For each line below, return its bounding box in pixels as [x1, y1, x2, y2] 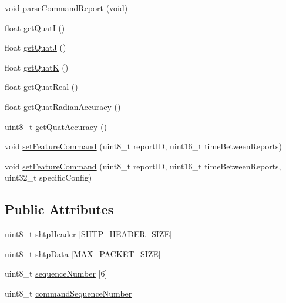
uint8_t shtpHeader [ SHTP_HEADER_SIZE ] [5, 228, 172, 240]
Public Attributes [5, 200, 114, 218]
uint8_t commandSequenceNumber [5, 287, 132, 299]
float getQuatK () [5, 61, 69, 73]
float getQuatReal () [5, 81, 78, 93]
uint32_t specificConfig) [5, 171, 92, 184]
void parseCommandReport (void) [5, 2, 128, 14]
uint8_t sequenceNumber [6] [5, 267, 107, 279]
